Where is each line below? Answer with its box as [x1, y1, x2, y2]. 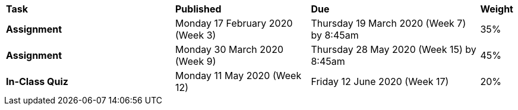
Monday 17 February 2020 [175, 17, 293, 29]
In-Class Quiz [6, 76, 68, 87]
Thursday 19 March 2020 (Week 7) [311, 17, 466, 29]
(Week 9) [175, 55, 216, 67]
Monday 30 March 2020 [175, 43, 284, 55]
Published [175, 3, 222, 15]
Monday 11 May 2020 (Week [175, 70, 302, 81]
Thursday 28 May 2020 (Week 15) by [311, 43, 476, 55]
